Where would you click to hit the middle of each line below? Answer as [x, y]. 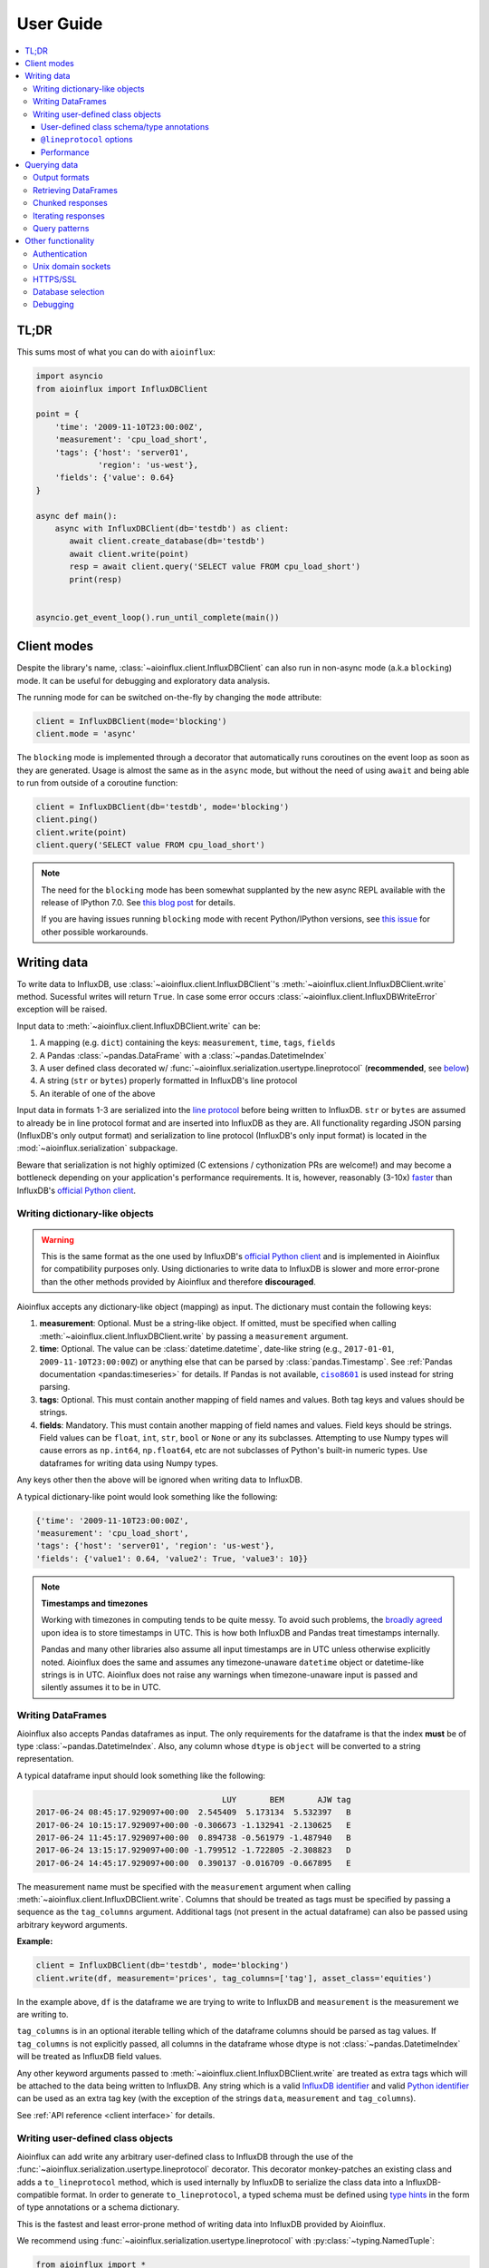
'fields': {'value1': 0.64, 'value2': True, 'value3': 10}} [172, 1559]
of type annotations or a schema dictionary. [98, 2207]
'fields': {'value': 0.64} [115, 478]
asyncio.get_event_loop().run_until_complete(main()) [158, 617]
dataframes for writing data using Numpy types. [129, 1463]
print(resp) [96, 579]
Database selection [69, 291]
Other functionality [60, 241]
